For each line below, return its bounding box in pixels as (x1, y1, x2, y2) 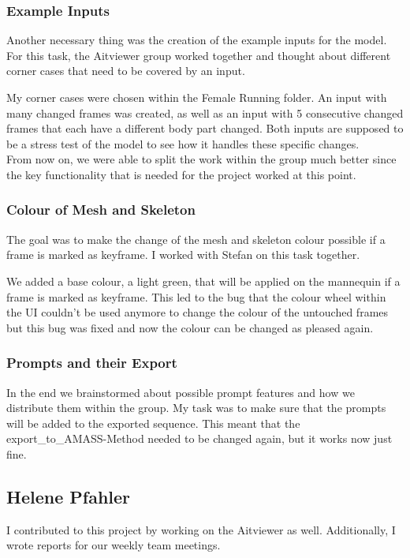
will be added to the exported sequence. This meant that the (6, 414, 300, 431)
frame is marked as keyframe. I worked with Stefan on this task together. (6, 246, 360, 263)
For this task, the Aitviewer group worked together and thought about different (6, 47, 391, 63)
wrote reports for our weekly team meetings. (6, 537, 221, 553)
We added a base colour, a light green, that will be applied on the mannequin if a (6, 272, 401, 289)
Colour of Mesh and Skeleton (6, 200, 196, 219)
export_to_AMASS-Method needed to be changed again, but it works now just (6, 430, 393, 447)
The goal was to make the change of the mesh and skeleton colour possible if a (6, 230, 386, 247)
